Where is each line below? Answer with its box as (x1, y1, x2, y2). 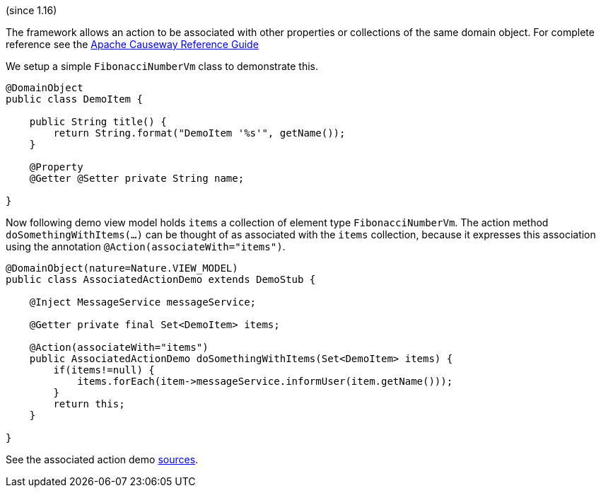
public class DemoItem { (6, 93, 143, 105)
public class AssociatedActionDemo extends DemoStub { (6, 274, 316, 285)
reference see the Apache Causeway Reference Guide (6, 38, 259, 50)
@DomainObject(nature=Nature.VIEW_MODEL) (6, 262, 238, 274)
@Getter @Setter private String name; (29, 173, 245, 184)
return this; (53, 398, 125, 410)
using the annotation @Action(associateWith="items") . (6, 240, 286, 253)
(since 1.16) (6, 4, 57, 16)
